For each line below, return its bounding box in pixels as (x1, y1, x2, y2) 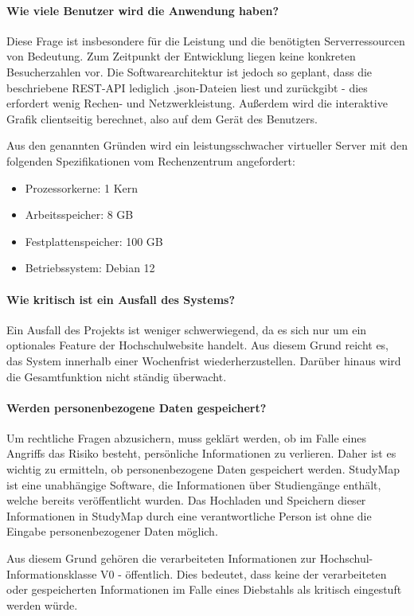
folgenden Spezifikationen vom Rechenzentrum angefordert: (6, 152, 295, 169)
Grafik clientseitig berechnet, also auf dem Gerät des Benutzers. (6, 110, 318, 127)
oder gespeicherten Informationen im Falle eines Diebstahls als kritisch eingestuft (6, 581, 402, 598)
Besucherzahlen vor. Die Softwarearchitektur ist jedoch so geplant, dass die (6, 63, 373, 80)
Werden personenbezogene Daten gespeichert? (6, 399, 267, 415)
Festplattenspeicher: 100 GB (25, 232, 163, 249)
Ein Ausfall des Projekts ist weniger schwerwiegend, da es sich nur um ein (6, 321, 367, 337)
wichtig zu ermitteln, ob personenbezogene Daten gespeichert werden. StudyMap (6, 461, 400, 478)
